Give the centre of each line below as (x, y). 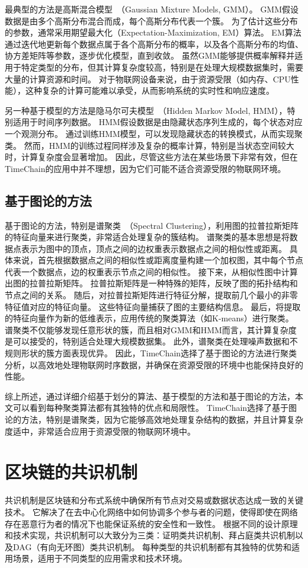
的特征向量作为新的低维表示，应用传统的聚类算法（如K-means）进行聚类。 (149, 318)
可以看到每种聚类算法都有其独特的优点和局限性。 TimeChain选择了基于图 (155, 408)
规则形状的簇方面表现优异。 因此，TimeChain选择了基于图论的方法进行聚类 (151, 353)
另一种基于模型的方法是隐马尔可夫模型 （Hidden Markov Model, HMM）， (146, 110)
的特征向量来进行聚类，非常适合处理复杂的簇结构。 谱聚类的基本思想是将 (147, 237)
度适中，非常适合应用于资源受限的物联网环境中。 (100, 431)
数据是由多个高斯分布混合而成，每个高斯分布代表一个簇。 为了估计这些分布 (151, 20)
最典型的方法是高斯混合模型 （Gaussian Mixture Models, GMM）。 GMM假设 (152, 9)
